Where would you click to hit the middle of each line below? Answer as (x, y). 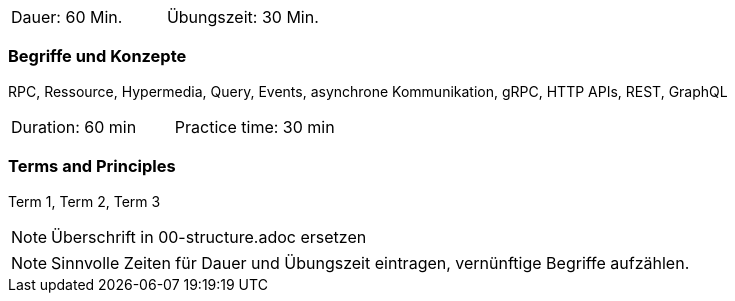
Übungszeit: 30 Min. (242, 17)
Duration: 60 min (74, 126)
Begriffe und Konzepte (97, 56)
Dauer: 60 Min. (67, 17)
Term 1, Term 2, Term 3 (84, 201)
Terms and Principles (92, 166)
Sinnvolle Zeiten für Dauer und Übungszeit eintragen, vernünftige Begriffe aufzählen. (370, 262)
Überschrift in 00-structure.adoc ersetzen (209, 236)
